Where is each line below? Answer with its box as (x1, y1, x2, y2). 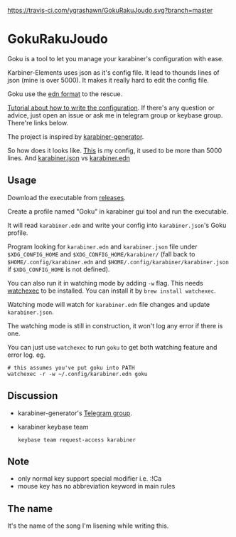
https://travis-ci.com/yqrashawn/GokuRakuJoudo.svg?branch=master (7, 6, 213, 14)
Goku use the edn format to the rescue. (7, 89, 123, 98)
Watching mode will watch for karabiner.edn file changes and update (7, 300, 210, 308)
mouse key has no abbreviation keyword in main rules (17, 482, 176, 491)
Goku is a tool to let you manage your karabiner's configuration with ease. (7, 54, 224, 63)
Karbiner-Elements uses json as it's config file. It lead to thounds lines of (7, 68, 220, 77)
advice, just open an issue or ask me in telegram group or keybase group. (7, 110, 223, 120)
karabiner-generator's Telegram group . (17, 409, 133, 417)
